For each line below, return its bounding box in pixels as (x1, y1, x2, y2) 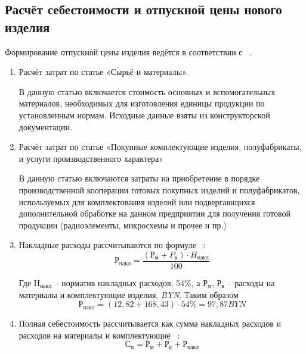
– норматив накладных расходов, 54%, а (54, 276, 200, 289)
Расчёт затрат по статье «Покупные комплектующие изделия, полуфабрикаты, (18, 140, 302, 153)
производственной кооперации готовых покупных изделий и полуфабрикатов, (18, 183, 300, 196)
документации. (18, 120, 72, 133)
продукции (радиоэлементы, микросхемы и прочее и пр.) (18, 218, 227, 231)
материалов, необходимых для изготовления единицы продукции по (18, 97, 265, 109)
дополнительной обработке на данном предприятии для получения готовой (18, 207, 291, 220)
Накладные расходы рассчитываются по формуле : (18, 239, 206, 251)
